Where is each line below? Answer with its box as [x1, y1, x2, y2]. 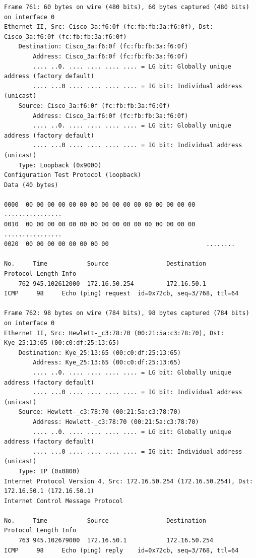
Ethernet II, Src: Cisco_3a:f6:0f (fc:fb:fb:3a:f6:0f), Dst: [4, 23, 214, 31]
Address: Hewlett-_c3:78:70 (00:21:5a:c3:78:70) [33, 418, 199, 425]
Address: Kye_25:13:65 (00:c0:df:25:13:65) [33, 359, 181, 366]
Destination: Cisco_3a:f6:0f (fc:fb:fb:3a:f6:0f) [18, 43, 188, 50]
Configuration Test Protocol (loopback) [4, 171, 142, 179]
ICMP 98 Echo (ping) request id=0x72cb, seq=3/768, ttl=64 [4, 290, 239, 297]
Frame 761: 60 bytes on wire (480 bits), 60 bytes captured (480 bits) [4, 4, 249, 11]
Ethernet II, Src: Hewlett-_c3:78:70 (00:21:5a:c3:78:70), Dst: [4, 329, 224, 337]
